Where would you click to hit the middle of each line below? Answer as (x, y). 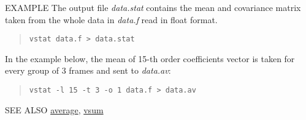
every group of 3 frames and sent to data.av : (88, 70)
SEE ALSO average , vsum (54, 109)
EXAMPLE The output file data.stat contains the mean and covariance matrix (153, 7)
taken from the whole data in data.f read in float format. (111, 19)
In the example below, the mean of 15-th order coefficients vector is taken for (150, 58)
